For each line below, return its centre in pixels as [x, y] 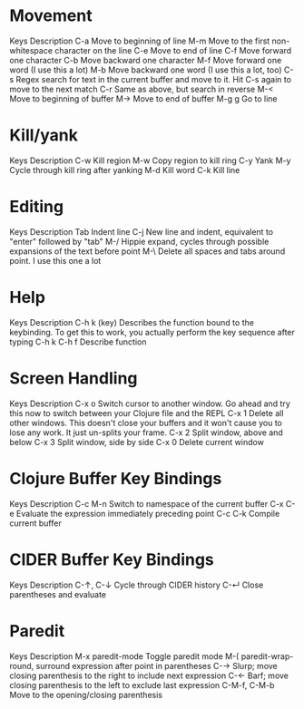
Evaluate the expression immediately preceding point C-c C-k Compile [148, 513]
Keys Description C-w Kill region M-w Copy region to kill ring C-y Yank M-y [150, 160]
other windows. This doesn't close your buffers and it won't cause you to [146, 422]
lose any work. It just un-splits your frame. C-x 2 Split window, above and [146, 432]
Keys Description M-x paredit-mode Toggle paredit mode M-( [124, 656]
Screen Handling [74, 378]
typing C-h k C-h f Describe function [78, 342]
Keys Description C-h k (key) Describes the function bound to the [132, 322]
